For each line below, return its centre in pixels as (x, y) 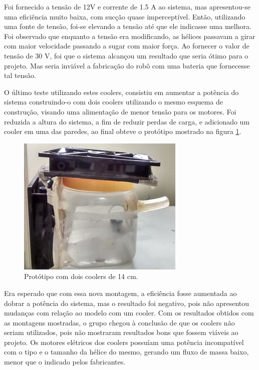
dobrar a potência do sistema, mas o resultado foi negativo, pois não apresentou (127, 303)
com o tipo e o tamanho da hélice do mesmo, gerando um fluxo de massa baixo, (126, 352)
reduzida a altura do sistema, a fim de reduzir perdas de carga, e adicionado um (127, 121)
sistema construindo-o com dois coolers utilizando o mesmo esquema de (113, 102)
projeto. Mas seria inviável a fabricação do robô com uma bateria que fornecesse (127, 65)
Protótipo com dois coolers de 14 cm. (81, 276)
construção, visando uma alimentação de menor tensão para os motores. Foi (120, 111)
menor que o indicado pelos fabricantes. (65, 362)
